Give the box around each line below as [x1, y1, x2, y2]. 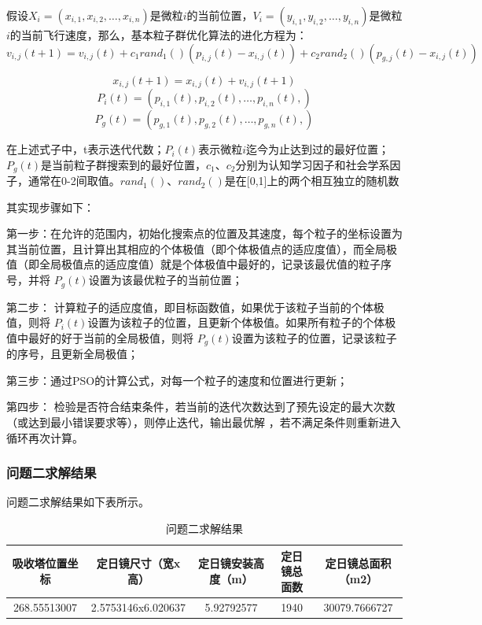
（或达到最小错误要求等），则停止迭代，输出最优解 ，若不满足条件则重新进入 [6, 413, 401, 430]
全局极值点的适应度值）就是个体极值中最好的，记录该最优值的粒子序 [39, 256, 392, 272]
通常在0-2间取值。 [28, 172, 120, 189]
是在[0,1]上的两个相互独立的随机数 [224, 172, 399, 189]
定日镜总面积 [325, 555, 392, 571]
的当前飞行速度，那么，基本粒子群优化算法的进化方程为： [9, 27, 307, 43]
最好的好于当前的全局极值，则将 [28, 329, 193, 346]
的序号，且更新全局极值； [6, 346, 138, 362]
